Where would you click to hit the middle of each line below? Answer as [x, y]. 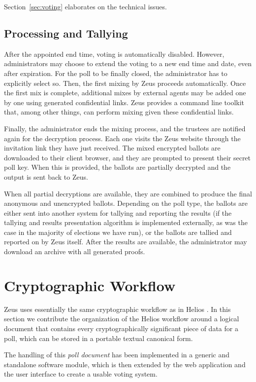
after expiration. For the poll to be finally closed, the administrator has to [116, 73]
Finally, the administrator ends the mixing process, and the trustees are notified [125, 128]
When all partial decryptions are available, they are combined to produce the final [128, 193]
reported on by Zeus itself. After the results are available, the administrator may [126, 242]
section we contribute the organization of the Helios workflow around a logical [122, 319]
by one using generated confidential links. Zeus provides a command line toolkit [124, 102]
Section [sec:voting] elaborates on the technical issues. [85, 6]
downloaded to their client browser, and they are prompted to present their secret [128, 157]
